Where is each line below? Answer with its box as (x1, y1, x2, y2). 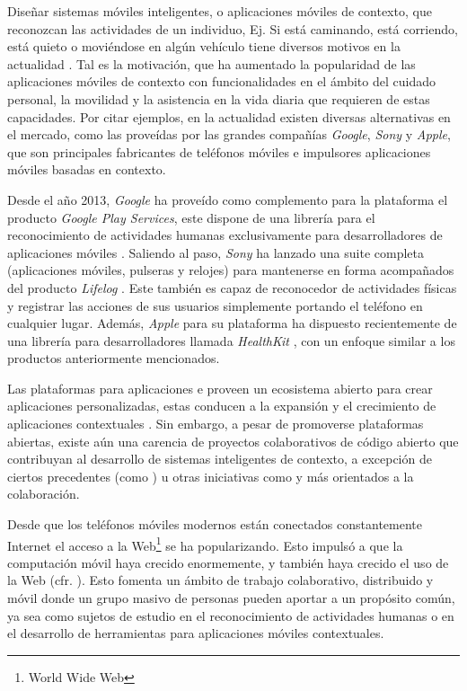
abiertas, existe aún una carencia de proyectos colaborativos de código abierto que (7, 431, 459, 450)
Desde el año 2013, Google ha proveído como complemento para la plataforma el (7, 190, 448, 208)
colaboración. (7, 484, 80, 503)
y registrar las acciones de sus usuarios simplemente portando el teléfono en (7, 296, 423, 314)
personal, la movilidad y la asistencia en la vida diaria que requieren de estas (7, 89, 430, 108)
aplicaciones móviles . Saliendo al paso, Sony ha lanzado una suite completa (7, 243, 425, 261)
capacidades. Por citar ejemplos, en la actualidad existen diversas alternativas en (7, 107, 451, 126)
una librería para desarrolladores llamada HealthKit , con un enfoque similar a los (7, 331, 455, 350)
